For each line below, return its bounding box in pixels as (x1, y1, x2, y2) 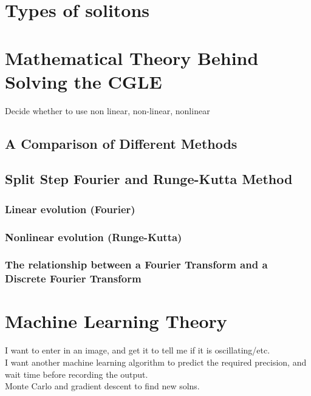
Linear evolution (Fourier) (5, 201, 135, 216)
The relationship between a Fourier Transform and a (5, 257, 268, 272)
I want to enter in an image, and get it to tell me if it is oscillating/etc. (5, 344, 270, 357)
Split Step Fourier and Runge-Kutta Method (5, 169, 293, 188)
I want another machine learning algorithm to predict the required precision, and (5, 356, 307, 369)
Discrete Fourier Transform (5, 271, 142, 286)
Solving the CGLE (5, 69, 162, 94)
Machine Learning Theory (5, 309, 227, 333)
